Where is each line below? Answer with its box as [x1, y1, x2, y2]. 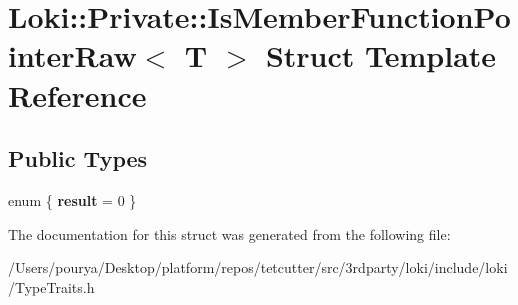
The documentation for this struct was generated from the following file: [8, 223, 451, 244]
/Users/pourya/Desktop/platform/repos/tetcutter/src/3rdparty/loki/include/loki [8, 257, 508, 278]
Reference [8, 74, 147, 115]
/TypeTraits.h [8, 276, 95, 297]
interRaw [8, 35, 137, 76]
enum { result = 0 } [8, 189, 137, 210]
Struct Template [265, 35, 497, 76]
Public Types [8, 143, 148, 174]
